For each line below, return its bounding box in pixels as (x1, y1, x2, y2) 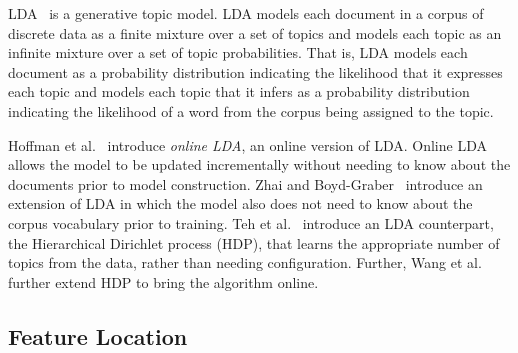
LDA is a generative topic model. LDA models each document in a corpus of (8, 3, 484, 23)
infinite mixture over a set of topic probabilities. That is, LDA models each (8, 42, 468, 63)
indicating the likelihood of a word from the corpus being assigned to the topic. (8, 100, 494, 121)
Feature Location (8, 320, 188, 351)
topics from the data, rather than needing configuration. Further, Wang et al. (8, 252, 482, 273)
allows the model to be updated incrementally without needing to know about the (8, 154, 511, 175)
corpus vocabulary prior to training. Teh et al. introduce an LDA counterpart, (8, 212, 494, 233)
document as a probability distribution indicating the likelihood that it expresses (8, 61, 503, 82)
